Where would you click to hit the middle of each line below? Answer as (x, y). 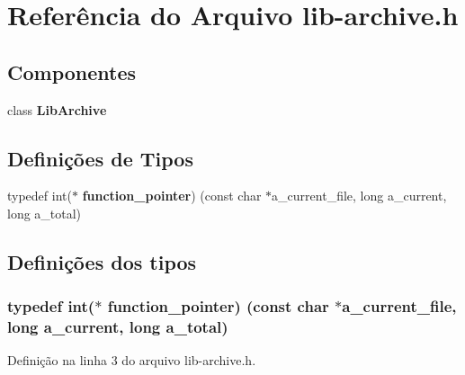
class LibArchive (57, 109)
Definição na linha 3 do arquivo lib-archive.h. (132, 360)
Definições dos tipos (102, 261)
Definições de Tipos (100, 158)
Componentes (72, 71)
